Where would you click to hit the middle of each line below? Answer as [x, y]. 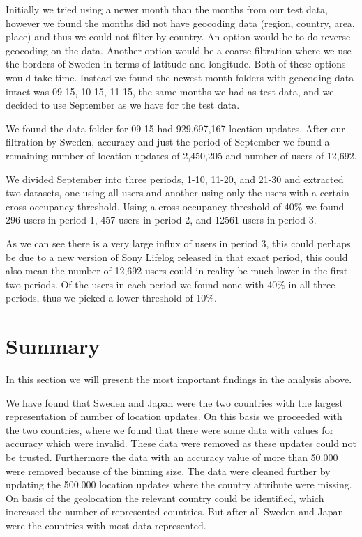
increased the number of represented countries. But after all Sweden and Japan [175, 512]
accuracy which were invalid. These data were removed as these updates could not [181, 443]
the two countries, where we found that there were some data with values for [170, 429]
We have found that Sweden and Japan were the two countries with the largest [174, 402]
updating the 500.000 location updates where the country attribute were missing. [179, 484]
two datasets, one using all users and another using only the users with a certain [178, 193]
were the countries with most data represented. [106, 525]
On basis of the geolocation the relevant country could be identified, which [165, 498]
